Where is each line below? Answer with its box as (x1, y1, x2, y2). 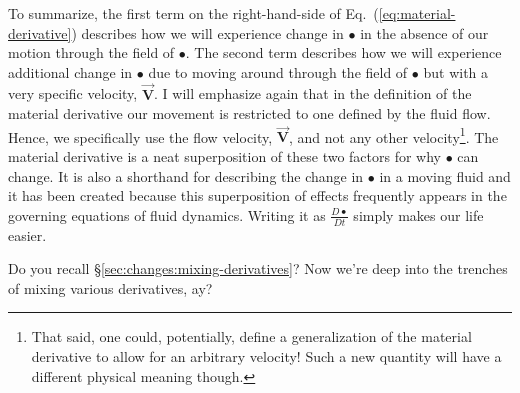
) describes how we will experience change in (71, 22, 344, 43)
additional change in (8, 61, 133, 82)
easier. (8, 224, 47, 245)
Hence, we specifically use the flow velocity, (8, 126, 273, 147)
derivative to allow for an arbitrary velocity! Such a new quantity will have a (31, 346, 502, 367)
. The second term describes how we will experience (185, 42, 502, 63)
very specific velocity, (8, 83, 138, 104)
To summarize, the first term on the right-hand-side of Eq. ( (8, 3, 379, 23)
